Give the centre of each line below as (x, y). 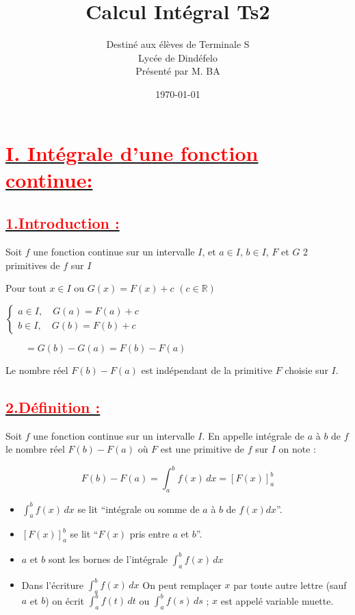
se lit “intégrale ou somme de (139, 509)
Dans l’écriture (52, 585)
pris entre (149, 534)
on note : (297, 449)
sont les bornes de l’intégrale (108, 558)
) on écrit (65, 600)
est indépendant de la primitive (207, 369)
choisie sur (306, 369)
